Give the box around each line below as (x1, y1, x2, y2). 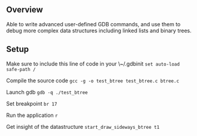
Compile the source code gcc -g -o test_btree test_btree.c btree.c (6, 77, 180, 84)
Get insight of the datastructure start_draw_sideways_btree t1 (6, 123, 160, 130)
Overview (6, 5, 44, 15)
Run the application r (6, 112, 58, 119)
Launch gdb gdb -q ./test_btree (6, 88, 88, 95)
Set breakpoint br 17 (6, 100, 58, 107)
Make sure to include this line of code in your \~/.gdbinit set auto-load (6, 60, 180, 67)
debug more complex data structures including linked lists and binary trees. (6, 27, 192, 34)
